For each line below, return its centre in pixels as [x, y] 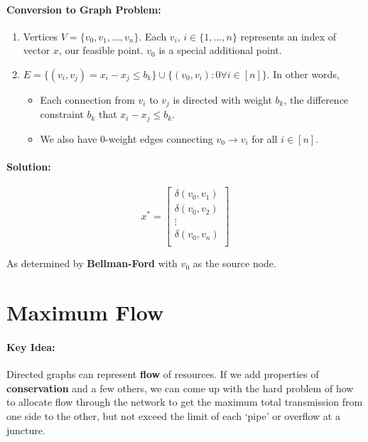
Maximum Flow [85, 312]
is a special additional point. [220, 50]
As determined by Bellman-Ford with [92, 263]
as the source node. [234, 263]
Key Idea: [31, 347]
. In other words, [303, 74]
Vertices [40, 36]
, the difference [316, 99]
